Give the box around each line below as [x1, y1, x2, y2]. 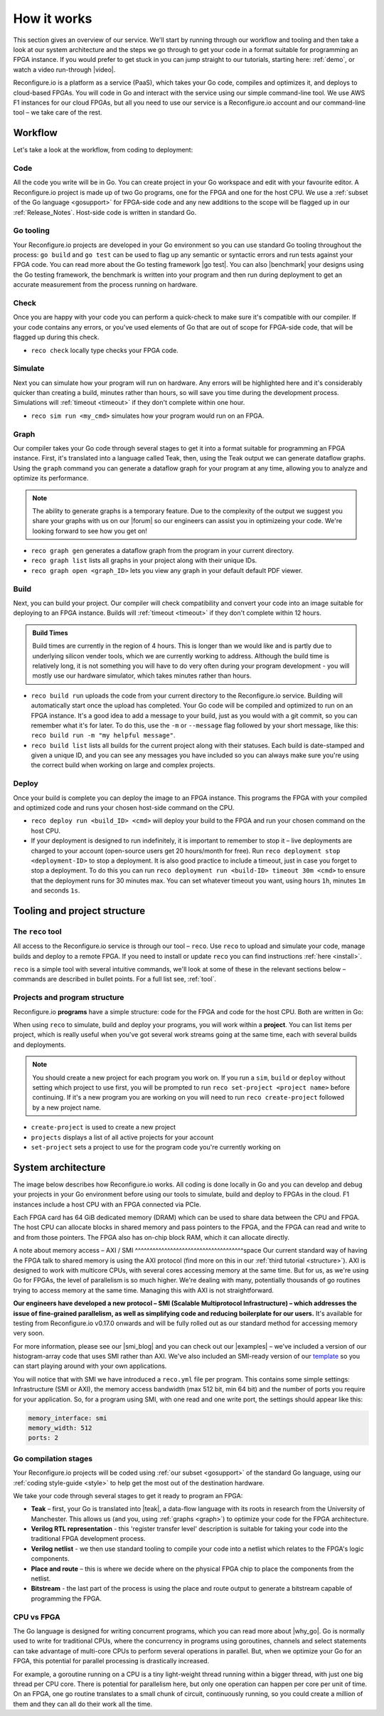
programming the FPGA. [31, 1594, 102, 1603]
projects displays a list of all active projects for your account [31, 1132, 214, 1142]
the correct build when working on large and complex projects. [31, 761, 215, 769]
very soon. [13, 1329, 45, 1337]
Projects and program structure [13, 993, 124, 1003]
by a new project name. [32, 1103, 102, 1112]
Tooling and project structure [13, 905, 146, 917]
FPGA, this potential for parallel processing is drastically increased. [13, 1657, 210, 1665]
